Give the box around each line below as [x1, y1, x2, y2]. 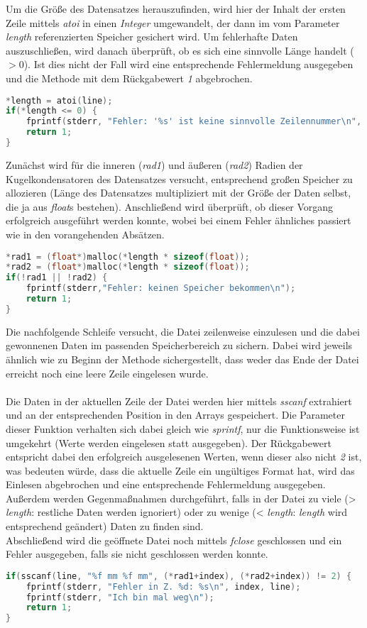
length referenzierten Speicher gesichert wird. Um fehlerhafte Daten [6, 29, 298, 44]
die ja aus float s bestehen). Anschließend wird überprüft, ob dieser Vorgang [6, 199, 334, 214]
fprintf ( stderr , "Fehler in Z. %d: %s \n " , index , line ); [26, 581, 301, 592]
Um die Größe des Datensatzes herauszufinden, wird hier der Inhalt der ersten [6, 1, 346, 16]
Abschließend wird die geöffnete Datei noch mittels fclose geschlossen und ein [6, 532, 342, 547]
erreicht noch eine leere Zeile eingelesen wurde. [6, 365, 209, 380]
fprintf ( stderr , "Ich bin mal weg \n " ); [26, 592, 214, 602]
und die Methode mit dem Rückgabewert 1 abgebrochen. [6, 70, 253, 85]
